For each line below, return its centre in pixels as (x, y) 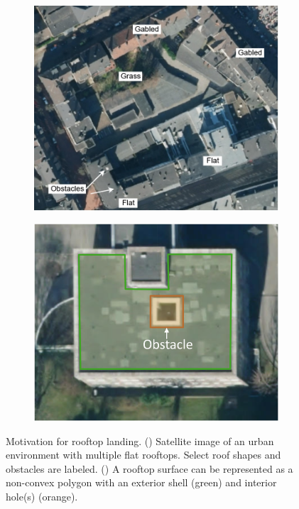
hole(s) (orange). (42, 496)
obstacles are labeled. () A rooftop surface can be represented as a (149, 468)
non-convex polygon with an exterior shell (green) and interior (141, 482)
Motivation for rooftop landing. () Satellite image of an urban (140, 440)
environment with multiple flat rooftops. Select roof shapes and (143, 455)
